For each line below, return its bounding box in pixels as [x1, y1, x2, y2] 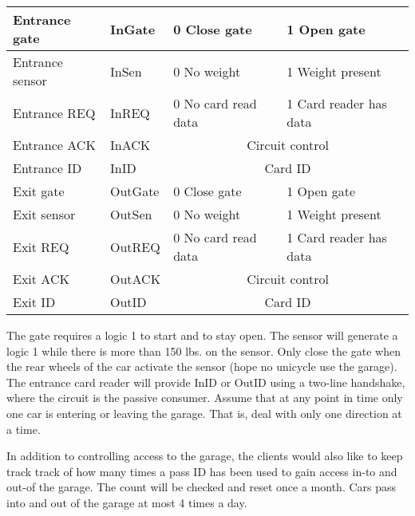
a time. [6, 420, 41, 437]
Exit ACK [13, 270, 69, 288]
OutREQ [110, 237, 160, 256]
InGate [110, 19, 156, 38]
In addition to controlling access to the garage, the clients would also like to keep [6, 447, 403, 464]
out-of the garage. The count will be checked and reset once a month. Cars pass [6, 479, 397, 495]
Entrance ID [13, 159, 82, 177]
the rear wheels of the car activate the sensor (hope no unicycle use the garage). [6, 358, 397, 375]
